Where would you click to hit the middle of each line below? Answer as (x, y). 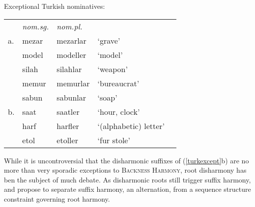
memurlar (73, 83)
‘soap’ (107, 97)
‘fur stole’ (114, 140)
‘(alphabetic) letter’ (131, 126)
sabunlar (71, 97)
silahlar (69, 69)
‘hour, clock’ (119, 111)
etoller (67, 140)
